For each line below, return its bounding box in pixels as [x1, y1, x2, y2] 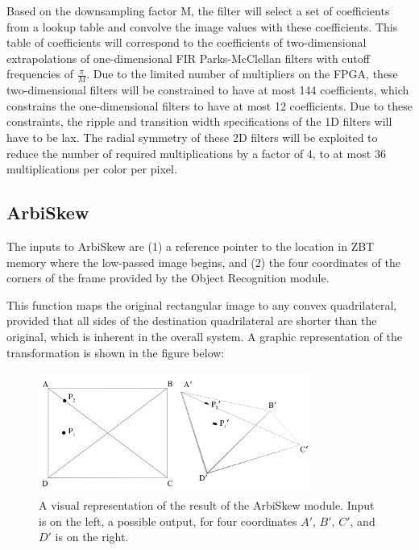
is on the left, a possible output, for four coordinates [39, 512, 297, 529]
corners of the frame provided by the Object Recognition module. [6, 269, 330, 286]
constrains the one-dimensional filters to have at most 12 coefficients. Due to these [6, 97, 413, 114]
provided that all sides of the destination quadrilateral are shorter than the [6, 312, 377, 329]
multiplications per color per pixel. [6, 160, 177, 177]
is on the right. [55, 528, 129, 545]
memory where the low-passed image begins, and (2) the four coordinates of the [6, 253, 400, 270]
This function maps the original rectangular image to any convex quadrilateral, [6, 296, 397, 313]
